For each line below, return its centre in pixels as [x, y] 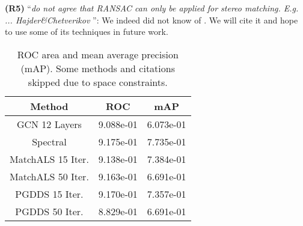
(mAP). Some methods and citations [98, 68]
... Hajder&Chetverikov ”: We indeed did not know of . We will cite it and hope [151, 20]
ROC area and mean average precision [98, 54]
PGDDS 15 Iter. [49, 194]
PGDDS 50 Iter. [49, 211]
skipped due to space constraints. [98, 82]
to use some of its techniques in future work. [87, 32]
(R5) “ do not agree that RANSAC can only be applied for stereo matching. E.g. [152, 8]
